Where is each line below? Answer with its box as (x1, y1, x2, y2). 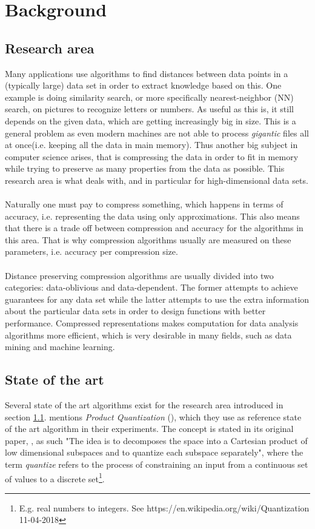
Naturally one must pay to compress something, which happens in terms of (5, 198, 283, 211)
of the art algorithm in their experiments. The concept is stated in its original (5, 422, 294, 435)
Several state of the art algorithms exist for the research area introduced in (5, 399, 283, 411)
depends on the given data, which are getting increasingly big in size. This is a (5, 114, 296, 127)
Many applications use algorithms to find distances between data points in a (5, 67, 288, 79)
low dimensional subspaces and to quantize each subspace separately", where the (5, 446, 303, 459)
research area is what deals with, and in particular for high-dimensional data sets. (5, 174, 308, 186)
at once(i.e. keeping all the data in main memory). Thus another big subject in (5, 138, 298, 151)
